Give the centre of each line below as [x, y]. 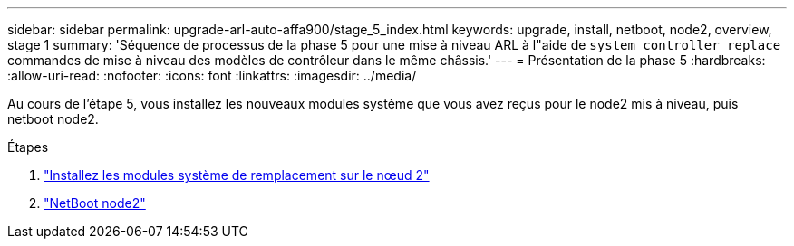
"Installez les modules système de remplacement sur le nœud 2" [237, 175]
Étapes [28, 147]
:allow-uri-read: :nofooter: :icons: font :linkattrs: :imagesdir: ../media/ [212, 76]
